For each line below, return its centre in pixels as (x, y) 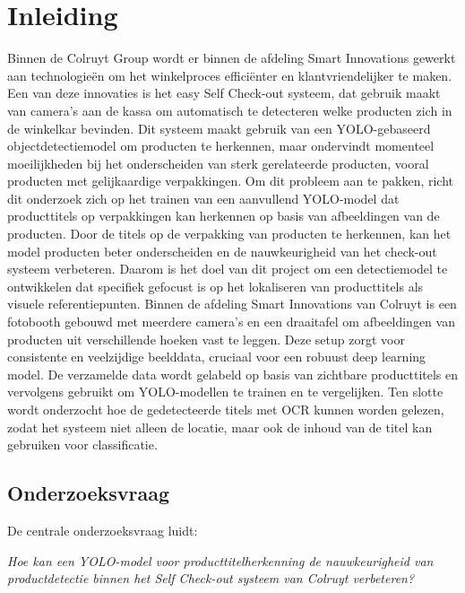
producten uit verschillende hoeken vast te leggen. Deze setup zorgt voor (206, 339)
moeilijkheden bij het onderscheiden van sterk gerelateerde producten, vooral (218, 163)
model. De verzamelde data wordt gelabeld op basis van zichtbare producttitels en (233, 374)
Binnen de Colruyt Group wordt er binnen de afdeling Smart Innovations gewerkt (232, 58)
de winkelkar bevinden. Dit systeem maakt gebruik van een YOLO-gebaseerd (219, 128)
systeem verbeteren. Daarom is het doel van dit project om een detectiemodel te (228, 269)
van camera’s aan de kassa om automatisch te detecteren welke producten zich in (230, 110)
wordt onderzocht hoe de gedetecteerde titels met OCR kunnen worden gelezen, (226, 409)
